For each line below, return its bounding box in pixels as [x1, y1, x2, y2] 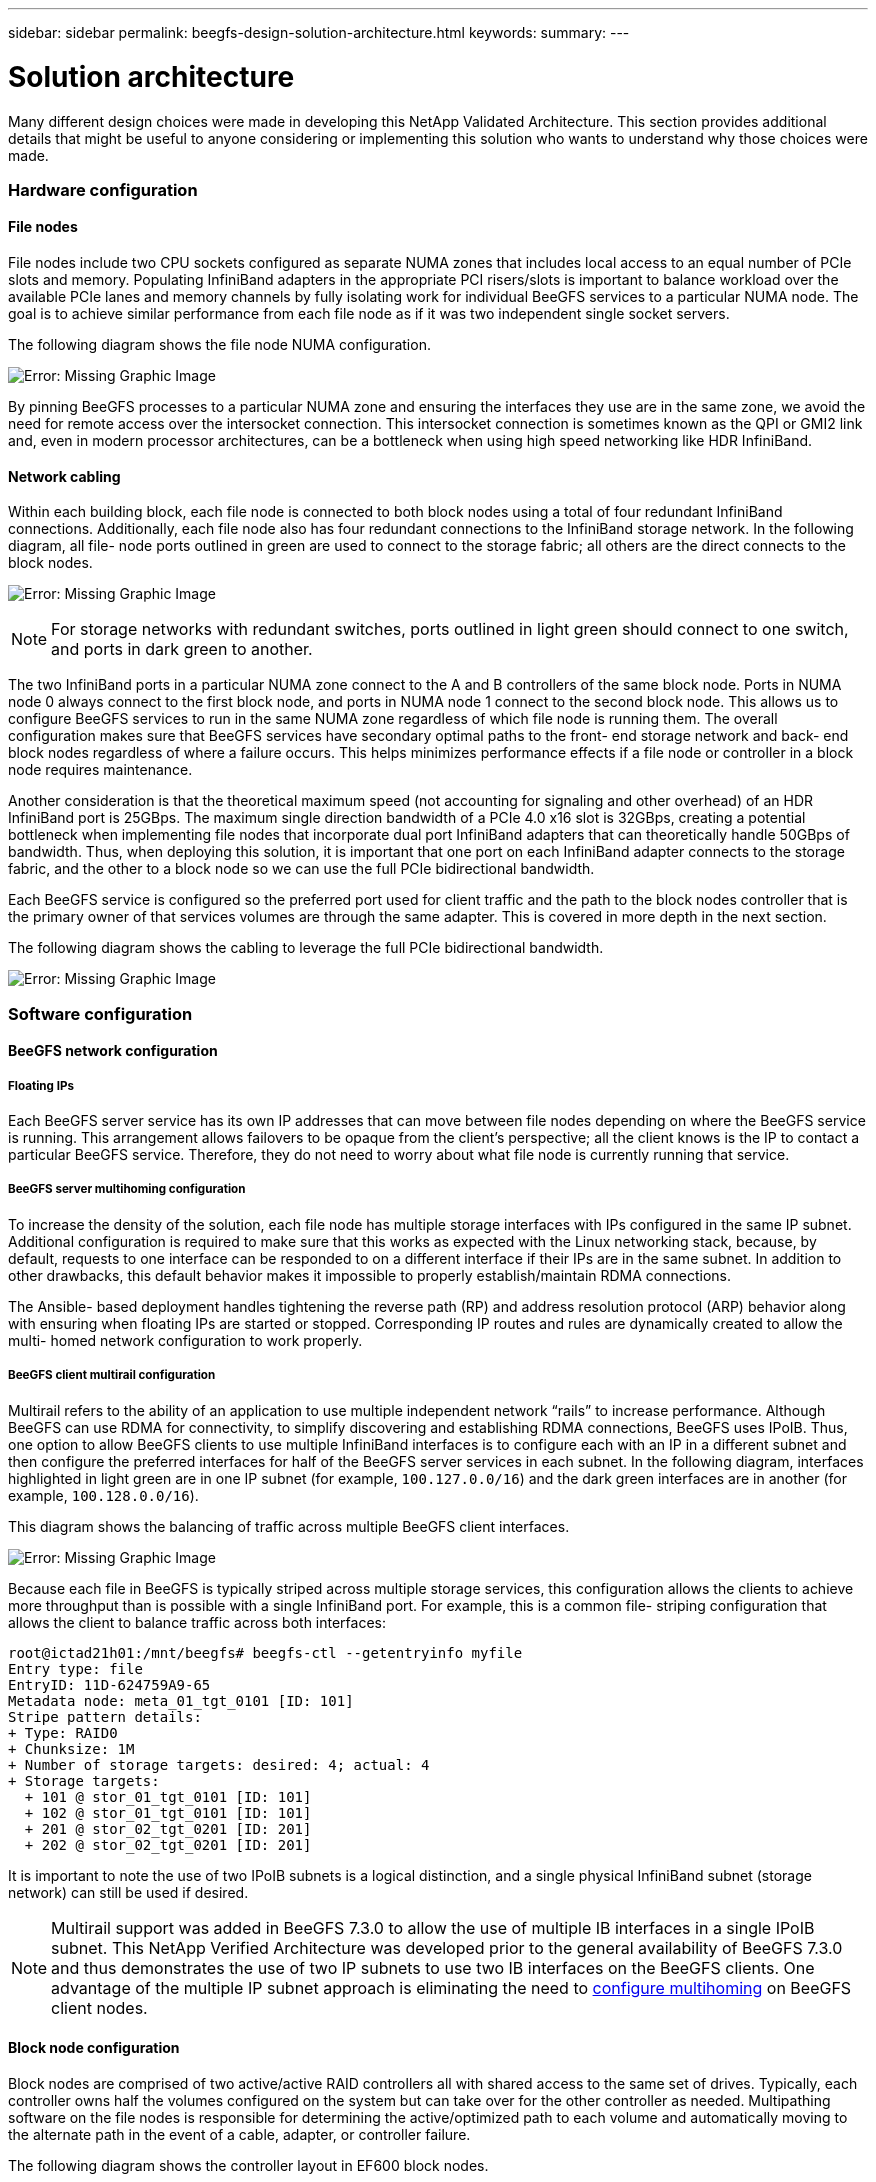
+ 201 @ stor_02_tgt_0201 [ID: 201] [24, 1820, 312, 1837]
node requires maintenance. [8, 761, 193, 779]
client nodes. [51, 1997, 148, 2018]
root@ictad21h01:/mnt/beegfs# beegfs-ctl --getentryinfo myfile [8, 1644, 523, 1661]
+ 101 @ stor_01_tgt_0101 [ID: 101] [24, 1788, 312, 1805]
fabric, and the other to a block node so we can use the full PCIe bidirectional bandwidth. [8, 860, 595, 878]
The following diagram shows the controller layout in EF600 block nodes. [8, 2156, 489, 2174]
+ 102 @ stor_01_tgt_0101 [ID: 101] [24, 1804, 312, 1821]
